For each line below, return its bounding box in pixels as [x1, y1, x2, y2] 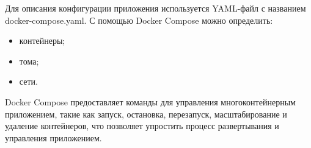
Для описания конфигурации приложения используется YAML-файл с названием [5, 2, 306, 14]
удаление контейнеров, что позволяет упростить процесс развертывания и [5, 119, 279, 132]
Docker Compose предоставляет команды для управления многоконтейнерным [5, 95, 296, 108]
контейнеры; [19, 34, 65, 47]
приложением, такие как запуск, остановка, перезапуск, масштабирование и [5, 107, 287, 120]
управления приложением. [5, 131, 102, 144]
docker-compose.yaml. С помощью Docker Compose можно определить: [5, 13, 273, 26]
